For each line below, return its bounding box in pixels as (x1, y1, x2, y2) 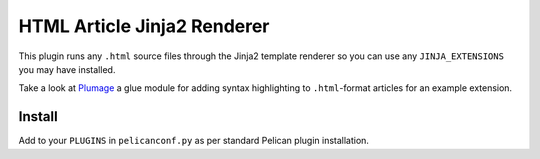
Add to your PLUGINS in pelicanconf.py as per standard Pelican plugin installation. (18, 135, 370, 147)
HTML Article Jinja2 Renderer (18, 15, 270, 37)
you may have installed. (18, 63, 116, 75)
